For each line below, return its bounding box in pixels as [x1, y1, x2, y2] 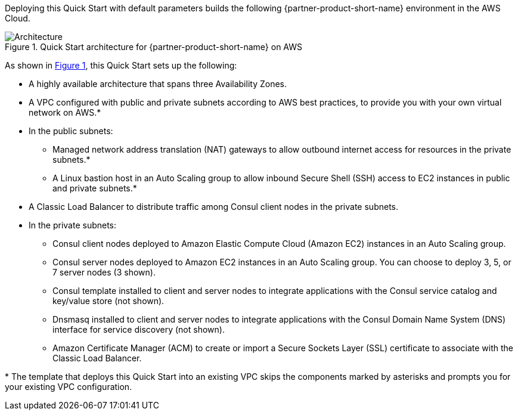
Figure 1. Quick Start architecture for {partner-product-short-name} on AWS [5, 42, 303, 52]
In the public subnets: [29, 126, 113, 136]
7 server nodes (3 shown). [52, 267, 156, 277]
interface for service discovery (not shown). [52, 324, 225, 335]
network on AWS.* [29, 107, 101, 117]
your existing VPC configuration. [5, 382, 132, 392]
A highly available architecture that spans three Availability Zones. [29, 79, 287, 89]
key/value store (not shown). [52, 296, 165, 306]
